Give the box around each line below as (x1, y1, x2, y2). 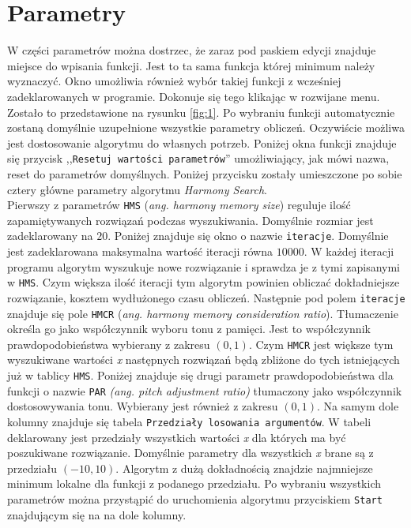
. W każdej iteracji (304, 243, 394, 260)
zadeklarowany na (7, 227, 93, 244)
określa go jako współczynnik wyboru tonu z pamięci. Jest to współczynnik (7, 320, 371, 337)
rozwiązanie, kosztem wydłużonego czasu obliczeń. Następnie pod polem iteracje (7, 289, 405, 305)
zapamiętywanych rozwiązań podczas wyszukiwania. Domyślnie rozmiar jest (7, 212, 374, 228)
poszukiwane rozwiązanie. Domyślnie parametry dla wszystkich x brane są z (7, 444, 374, 461)
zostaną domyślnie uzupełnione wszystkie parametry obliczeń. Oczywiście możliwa (7, 119, 405, 136)
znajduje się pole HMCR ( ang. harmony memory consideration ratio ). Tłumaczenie (7, 305, 398, 321)
